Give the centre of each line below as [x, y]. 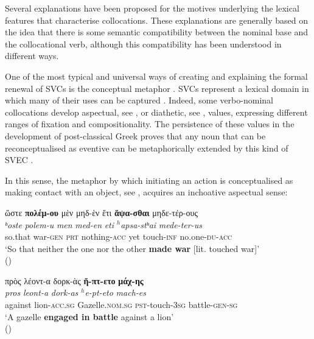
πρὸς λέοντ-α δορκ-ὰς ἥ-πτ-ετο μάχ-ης [74, 280]
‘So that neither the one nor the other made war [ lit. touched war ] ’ [132, 248]
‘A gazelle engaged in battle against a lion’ [89, 316]
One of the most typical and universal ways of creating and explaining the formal [156, 76]
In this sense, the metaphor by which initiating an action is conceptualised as [149, 180]
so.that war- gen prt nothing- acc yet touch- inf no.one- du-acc [119, 236]
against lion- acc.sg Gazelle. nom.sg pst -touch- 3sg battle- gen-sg [121, 305]
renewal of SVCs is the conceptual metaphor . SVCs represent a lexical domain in [157, 88]
